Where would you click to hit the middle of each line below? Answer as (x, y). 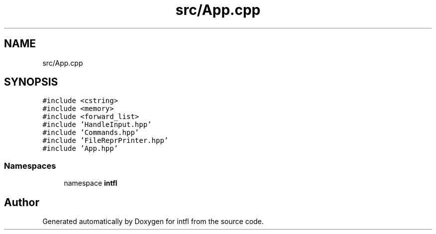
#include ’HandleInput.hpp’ (97, 125)
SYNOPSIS (31, 82)
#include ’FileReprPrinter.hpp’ (106, 141)
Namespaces (30, 166)
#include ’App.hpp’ (80, 149)
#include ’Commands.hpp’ (91, 133)
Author (22, 202)
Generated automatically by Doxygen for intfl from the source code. (153, 222)
